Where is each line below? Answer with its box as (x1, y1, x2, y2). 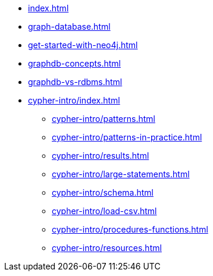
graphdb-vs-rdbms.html (28, 77, 123, 87)
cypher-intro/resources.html (52, 243, 162, 253)
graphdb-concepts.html (28, 58, 121, 68)
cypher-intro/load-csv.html (52, 206, 157, 216)
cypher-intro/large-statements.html (52, 169, 190, 179)
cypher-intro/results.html (52, 150, 149, 161)
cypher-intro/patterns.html (52, 114, 155, 124)
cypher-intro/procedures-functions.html (52, 224, 208, 234)
